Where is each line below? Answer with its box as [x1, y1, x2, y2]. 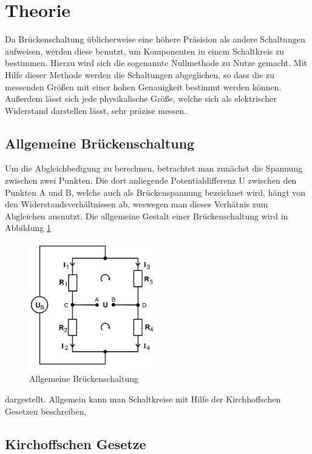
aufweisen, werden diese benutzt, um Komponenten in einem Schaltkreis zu [5, 44, 284, 57]
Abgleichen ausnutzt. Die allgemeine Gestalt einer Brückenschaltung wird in [5, 209, 288, 222]
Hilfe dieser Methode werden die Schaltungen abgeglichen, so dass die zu [5, 68, 275, 81]
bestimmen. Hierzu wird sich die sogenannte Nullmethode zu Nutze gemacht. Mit [5, 56, 308, 69]
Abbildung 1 [5, 221, 51, 234]
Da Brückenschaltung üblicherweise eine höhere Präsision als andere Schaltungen [5, 33, 305, 45]
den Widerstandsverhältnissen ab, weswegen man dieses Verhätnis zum [5, 198, 268, 210]
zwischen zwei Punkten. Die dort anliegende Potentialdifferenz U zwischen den [5, 174, 297, 187]
